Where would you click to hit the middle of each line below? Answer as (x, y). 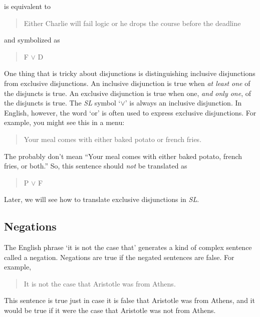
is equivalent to (28, 6)
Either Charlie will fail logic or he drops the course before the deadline (132, 23)
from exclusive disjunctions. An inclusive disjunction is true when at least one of (127, 83)
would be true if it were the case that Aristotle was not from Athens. (110, 310)
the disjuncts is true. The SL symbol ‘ (62, 103)
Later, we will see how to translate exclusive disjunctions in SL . (102, 199)
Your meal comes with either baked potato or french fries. (113, 139)
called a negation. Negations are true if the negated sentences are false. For (119, 257)
